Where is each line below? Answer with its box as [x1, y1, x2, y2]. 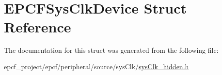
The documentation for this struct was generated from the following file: [4, 45, 219, 55]
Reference [4, 17, 71, 37]
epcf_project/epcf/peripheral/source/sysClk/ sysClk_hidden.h [4, 61, 189, 71]
